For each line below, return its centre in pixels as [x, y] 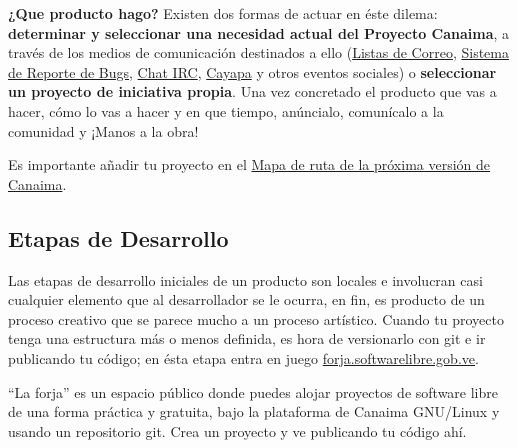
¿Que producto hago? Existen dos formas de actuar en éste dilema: [223, 13]
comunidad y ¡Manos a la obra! [103, 130]
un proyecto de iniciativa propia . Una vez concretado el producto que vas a [252, 91]
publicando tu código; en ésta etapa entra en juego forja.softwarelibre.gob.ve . [243, 357]
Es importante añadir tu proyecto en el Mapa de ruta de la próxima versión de [249, 164]
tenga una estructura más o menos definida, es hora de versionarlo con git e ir [247, 338]
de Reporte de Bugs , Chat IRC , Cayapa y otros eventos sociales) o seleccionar [252, 71]
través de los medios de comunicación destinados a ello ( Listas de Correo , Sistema [258, 52]
